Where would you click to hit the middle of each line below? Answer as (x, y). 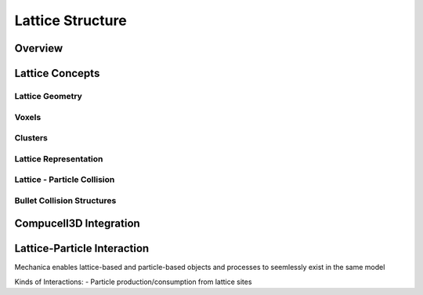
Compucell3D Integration (77, 224)
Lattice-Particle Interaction (82, 248)
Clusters (31, 138)
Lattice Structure (70, 20)
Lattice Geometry (48, 96)
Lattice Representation (59, 158)
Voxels (28, 117)
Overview (39, 48)
